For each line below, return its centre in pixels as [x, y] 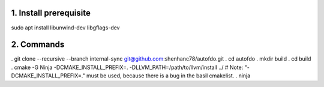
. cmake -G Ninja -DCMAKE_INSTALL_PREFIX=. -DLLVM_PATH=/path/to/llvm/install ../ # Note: [127, 67]
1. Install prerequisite [51, 13]
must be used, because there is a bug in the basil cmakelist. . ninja [168, 76]
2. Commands [38, 45]
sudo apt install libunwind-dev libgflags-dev [65, 28]
